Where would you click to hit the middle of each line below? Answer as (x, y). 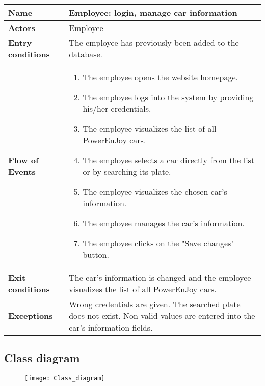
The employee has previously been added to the (154, 42)
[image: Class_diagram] (65, 379)
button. (96, 255)
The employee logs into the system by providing (168, 97)
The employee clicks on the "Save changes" (158, 243)
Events (22, 172)
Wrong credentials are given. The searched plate (155, 304)
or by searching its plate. (127, 172)
